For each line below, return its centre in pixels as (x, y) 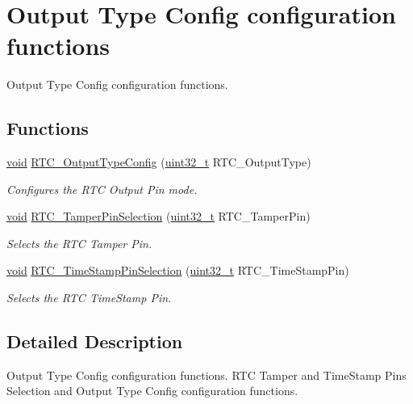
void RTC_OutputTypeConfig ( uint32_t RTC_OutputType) (159, 162)
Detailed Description (95, 341)
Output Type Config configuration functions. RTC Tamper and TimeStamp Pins (206, 375)
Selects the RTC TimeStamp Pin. (89, 298)
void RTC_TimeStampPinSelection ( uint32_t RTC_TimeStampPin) (178, 270)
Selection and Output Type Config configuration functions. (152, 391)
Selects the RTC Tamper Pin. (79, 243)
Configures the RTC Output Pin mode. (102, 189)
